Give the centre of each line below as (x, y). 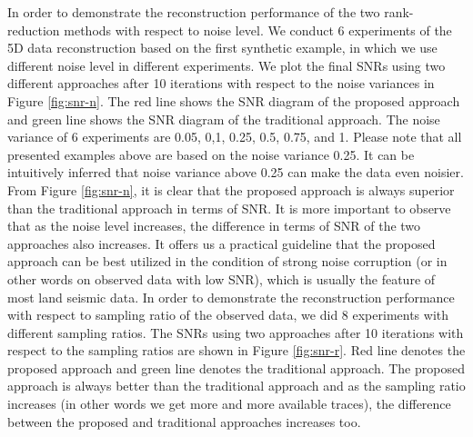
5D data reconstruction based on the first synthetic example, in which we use (222, 48)
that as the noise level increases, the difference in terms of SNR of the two (214, 226)
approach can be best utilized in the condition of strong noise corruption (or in (227, 261)
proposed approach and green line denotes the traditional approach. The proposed (236, 367)
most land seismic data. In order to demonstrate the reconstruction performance (231, 297)
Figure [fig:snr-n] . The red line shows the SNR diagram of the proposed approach (234, 100)
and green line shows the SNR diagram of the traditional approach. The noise (224, 119)
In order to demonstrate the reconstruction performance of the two (194, 12)
